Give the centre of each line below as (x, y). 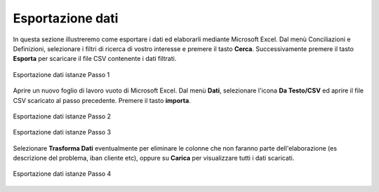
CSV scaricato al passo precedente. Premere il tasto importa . (102, 100)
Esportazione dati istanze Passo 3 (62, 132)
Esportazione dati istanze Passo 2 (62, 116)
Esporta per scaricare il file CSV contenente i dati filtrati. (95, 59)
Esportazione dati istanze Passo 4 (62, 174)
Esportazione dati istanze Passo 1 (61, 74)
